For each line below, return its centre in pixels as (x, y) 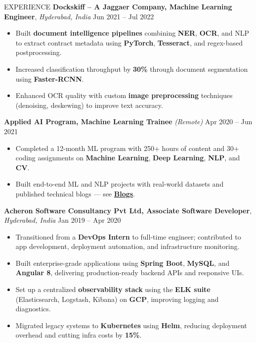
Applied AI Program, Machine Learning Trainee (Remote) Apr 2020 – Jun (128, 122)
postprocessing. (39, 52)
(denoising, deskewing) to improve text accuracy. (89, 105)
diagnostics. (33, 309)
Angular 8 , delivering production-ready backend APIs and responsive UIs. (130, 272)
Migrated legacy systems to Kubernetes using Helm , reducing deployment (131, 325)
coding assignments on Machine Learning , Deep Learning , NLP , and (128, 158)
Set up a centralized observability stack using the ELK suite (113, 289)
